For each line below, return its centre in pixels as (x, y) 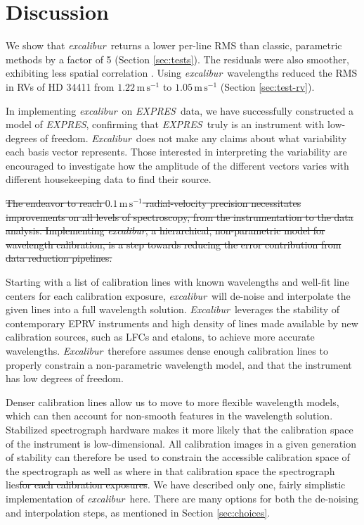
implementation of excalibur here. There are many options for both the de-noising (182, 498)
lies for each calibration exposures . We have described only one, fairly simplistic (176, 485)
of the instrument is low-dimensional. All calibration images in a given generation (181, 443)
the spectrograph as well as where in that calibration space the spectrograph (170, 470)
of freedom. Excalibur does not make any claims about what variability (194, 138)
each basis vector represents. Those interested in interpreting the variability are (176, 152)
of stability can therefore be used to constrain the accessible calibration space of (178, 457)
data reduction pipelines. (59, 258)
